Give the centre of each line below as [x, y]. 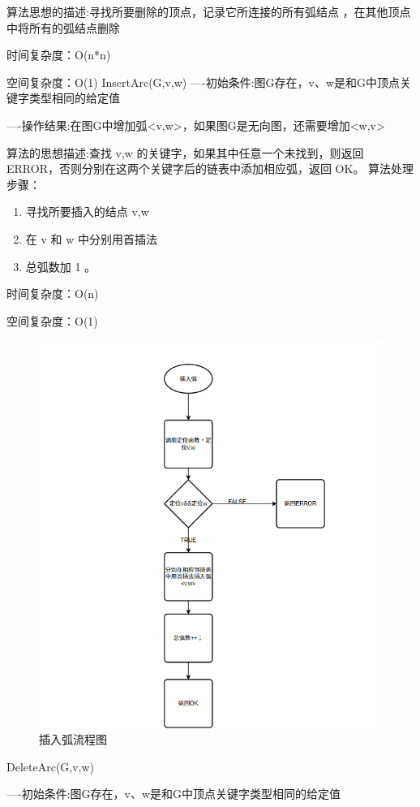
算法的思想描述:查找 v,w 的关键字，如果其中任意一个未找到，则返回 [185, 152]
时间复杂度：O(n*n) [59, 55]
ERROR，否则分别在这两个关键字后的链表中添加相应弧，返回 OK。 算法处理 [210, 168]
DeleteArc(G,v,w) [51, 766]
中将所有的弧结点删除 [63, 27]
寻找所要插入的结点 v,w [87, 211]
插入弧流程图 [73, 739]
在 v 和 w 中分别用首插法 [91, 238]
